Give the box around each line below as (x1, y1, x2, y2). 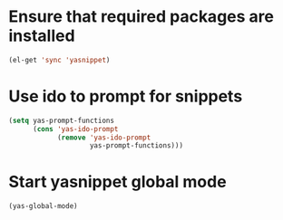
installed (8, 25, 75, 46)
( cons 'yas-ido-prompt (32, 124, 119, 133)
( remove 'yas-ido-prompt (56, 133, 151, 142)
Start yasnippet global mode (8, 172, 228, 192)
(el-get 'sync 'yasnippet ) (8, 55, 111, 64)
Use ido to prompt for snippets (8, 86, 243, 106)
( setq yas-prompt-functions (8, 116, 115, 125)
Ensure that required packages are (8, 6, 274, 27)
